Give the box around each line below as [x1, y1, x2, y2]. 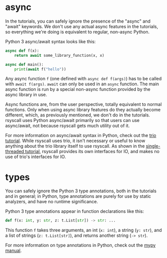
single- [145, 143, 160, 149]
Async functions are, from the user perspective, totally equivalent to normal [5, 101, 162, 107]
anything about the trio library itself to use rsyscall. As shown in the [5, 143, 145, 149]
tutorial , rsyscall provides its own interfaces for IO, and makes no [25, 149, 160, 155]
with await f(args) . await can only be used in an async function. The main [5, 81, 159, 87]
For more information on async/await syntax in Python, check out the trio [5, 133, 156, 139]
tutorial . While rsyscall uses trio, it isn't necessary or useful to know [5, 138, 145, 144]
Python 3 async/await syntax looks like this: [5, 38, 96, 44]
